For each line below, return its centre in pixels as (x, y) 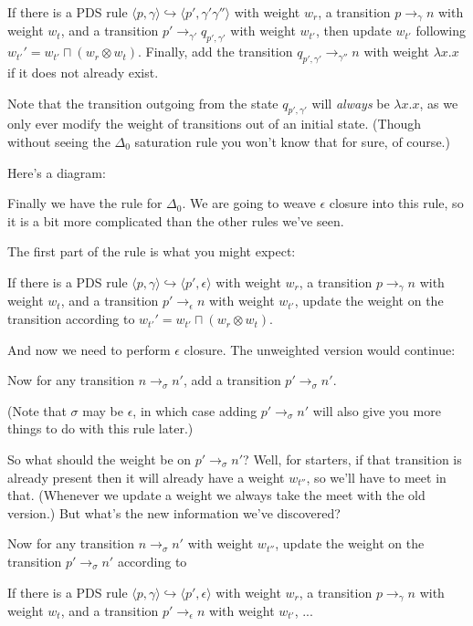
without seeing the (59, 142)
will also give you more (377, 410)
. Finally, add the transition (215, 52)
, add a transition (232, 380)
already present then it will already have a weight (146, 477)
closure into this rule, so (396, 203)
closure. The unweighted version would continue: (320, 349)
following (441, 31)
